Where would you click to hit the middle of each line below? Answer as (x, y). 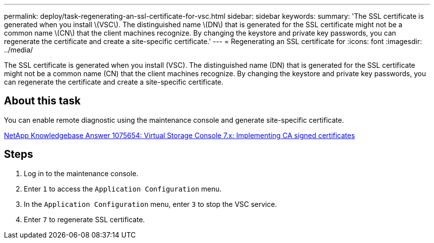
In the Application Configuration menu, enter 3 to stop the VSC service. (150, 204)
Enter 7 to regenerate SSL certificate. (84, 219)
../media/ (19, 50)
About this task (42, 101)
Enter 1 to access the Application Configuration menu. (123, 189)
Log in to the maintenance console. (81, 173)
